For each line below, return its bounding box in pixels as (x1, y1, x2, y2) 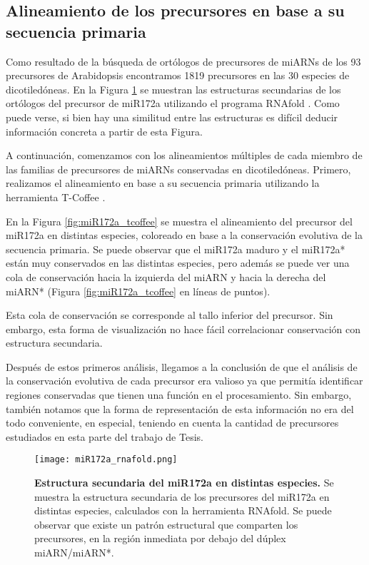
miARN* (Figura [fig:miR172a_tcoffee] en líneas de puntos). (6, 283, 271, 298)
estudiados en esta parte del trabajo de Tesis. (6, 429, 203, 444)
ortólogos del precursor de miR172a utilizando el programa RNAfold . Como (6, 96, 340, 111)
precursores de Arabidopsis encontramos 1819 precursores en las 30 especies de (6, 68, 350, 83)
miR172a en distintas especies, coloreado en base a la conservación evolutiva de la (6, 228, 363, 243)
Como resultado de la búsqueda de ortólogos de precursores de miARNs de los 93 (6, 54, 361, 68)
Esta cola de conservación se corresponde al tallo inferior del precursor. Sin (6, 307, 333, 322)
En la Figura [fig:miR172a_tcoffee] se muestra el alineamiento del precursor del (6, 213, 353, 228)
